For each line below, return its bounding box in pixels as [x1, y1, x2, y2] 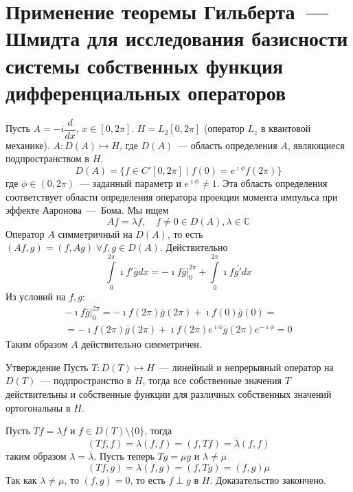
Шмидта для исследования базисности [5, 24, 348, 52]
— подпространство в [41, 373, 132, 388]
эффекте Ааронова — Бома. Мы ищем [5, 203, 169, 217]
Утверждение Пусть [5, 359, 89, 374]
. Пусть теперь [93, 448, 155, 462]
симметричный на [58, 226, 133, 241]
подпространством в [5, 151, 89, 166]
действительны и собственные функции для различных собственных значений [5, 386, 332, 401]
